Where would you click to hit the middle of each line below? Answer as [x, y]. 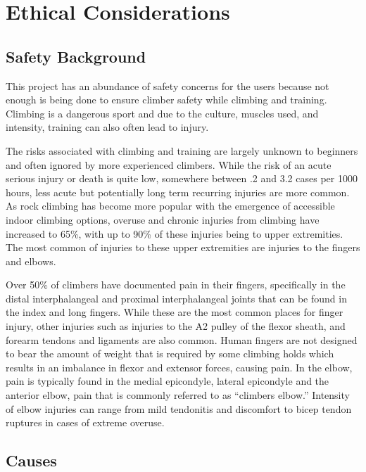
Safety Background [76, 56]
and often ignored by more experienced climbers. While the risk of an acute [169, 164]
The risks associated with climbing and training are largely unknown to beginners [182, 150]
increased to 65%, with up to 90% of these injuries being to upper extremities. [175, 233]
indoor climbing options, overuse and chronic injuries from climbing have [163, 219]
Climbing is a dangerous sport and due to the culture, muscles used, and [162, 113]
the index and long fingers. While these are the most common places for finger [175, 312]
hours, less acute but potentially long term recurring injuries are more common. [178, 192]
